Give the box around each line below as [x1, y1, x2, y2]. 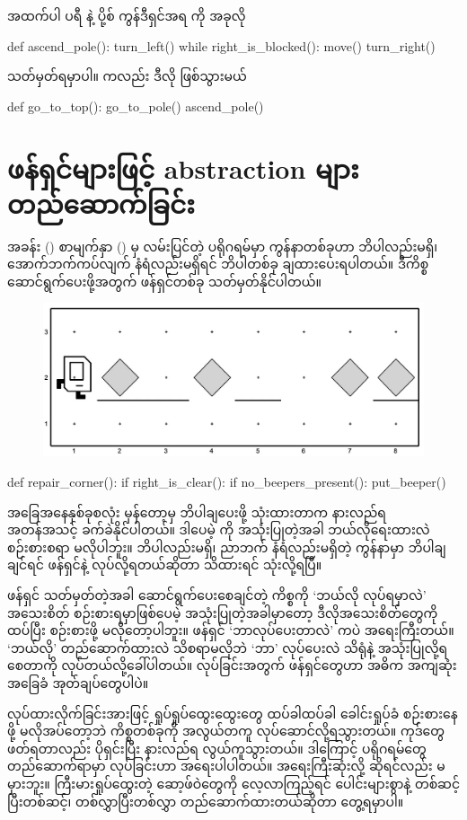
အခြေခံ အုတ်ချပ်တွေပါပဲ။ [7, 674, 149, 692]
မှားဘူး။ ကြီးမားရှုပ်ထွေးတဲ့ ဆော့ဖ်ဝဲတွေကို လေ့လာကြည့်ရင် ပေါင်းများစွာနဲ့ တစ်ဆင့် [7, 773, 460, 792]
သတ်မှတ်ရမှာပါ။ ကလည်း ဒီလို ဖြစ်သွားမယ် [7, 66, 247, 85]
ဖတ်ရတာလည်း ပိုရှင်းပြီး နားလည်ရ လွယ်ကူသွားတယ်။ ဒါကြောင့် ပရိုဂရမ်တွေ [7, 738, 427, 757]
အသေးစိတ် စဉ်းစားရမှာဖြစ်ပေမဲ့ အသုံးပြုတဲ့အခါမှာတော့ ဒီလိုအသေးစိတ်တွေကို [7, 603, 438, 622]
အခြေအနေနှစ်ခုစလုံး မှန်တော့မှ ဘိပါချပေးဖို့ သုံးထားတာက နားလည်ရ [7, 502, 386, 521]
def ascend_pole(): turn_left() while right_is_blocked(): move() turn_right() [7, 36, 436, 55]
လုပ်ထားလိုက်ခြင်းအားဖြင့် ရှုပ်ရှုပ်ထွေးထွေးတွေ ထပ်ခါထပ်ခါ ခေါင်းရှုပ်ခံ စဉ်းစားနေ [7, 703, 458, 722]
